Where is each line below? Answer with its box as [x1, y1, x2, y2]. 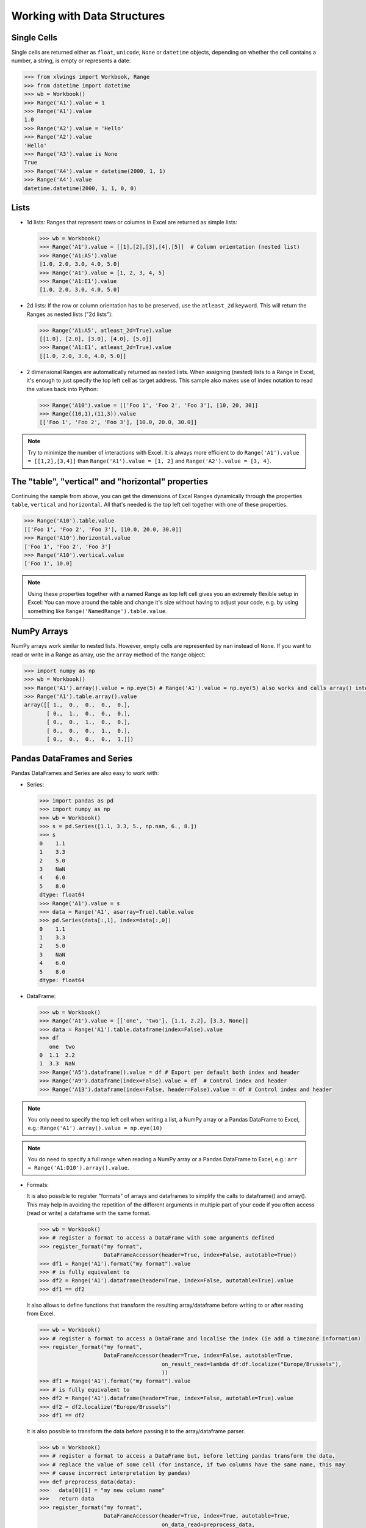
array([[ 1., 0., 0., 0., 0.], [24, 702, 131, 708]
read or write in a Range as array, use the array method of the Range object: [11, 651, 206, 658]
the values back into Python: [26, 385, 98, 392]
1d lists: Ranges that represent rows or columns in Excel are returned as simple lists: [26, 219, 238, 226]
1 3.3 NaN [39, 1060, 76, 1067]
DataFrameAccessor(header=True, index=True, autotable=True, [104, 1513, 291, 1519]
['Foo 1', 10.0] [24, 560, 73, 567]
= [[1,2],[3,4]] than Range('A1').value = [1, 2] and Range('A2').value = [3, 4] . [27, 457, 271, 465]
